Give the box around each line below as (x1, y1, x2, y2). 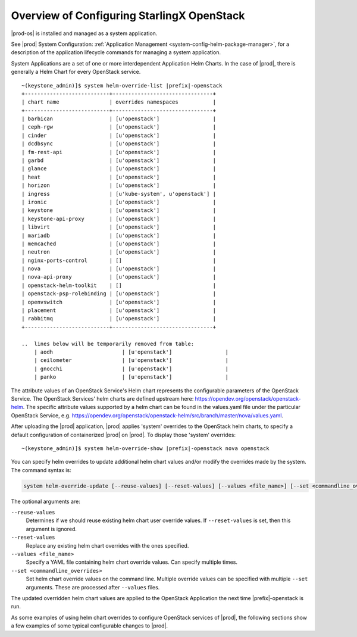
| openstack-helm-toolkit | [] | (21, 282, 217, 289)
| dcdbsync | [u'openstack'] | (21, 140, 217, 147)
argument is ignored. (26, 525, 77, 532)
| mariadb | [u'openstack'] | (21, 232, 217, 239)
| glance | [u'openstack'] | (21, 166, 217, 172)
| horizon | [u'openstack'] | (21, 182, 217, 189)
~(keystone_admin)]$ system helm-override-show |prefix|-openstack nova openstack (21, 445, 270, 452)
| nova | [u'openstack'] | (21, 266, 217, 272)
